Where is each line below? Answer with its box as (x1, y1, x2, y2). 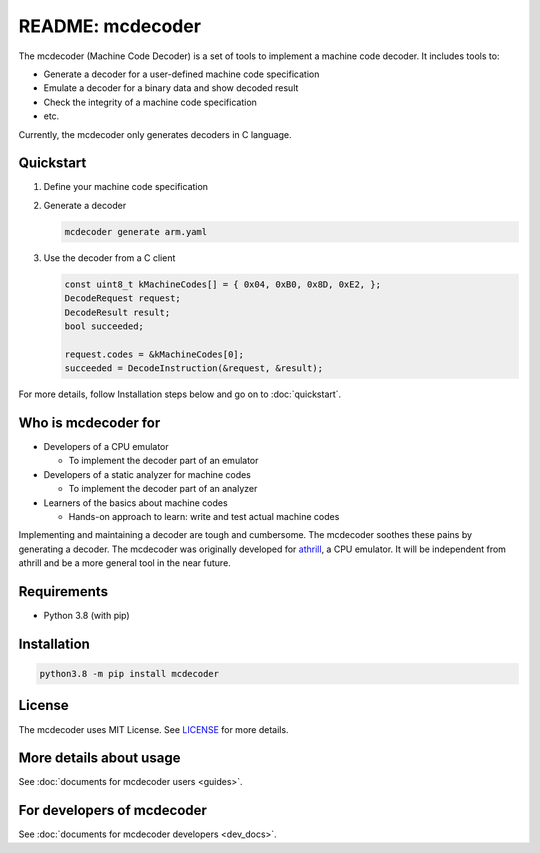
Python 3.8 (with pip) (43, 610, 130, 622)
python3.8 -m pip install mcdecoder (39, 668, 220, 680)
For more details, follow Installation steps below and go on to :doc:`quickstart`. (18, 388, 342, 400)
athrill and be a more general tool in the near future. (18, 557, 232, 569)
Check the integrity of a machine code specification (43, 96, 257, 108)
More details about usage (18, 750, 181, 767)
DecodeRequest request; (64, 293, 182, 304)
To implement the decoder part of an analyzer (68, 483, 258, 495)
